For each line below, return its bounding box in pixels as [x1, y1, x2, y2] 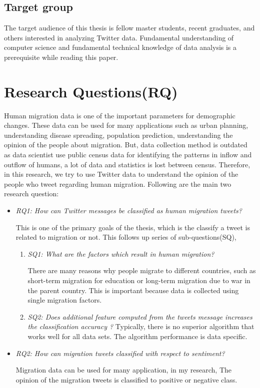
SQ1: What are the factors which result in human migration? [27, 248, 214, 259]
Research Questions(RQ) [4, 81, 178, 101]
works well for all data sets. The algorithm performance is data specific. [27, 331, 247, 341]
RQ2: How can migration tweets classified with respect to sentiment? [15, 348, 225, 358]
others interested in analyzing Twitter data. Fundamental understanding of [4, 32, 234, 42]
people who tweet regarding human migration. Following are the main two [4, 178, 231, 189]
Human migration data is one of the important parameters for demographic [4, 110, 235, 120]
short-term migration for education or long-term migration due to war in [27, 275, 250, 286]
